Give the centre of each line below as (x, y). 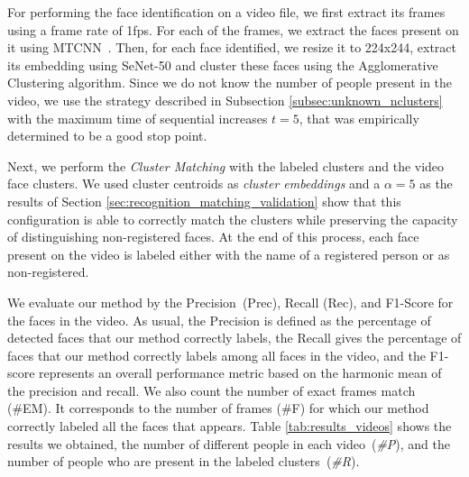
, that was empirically (359, 118)
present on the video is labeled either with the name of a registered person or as (229, 254)
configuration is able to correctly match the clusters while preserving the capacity (233, 219)
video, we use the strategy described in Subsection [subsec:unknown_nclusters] (225, 100)
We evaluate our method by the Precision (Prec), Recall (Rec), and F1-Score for (230, 302)
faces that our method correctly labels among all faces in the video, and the (216, 355)
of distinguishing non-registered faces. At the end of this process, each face (213, 237)
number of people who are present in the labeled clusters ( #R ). (184, 461)
